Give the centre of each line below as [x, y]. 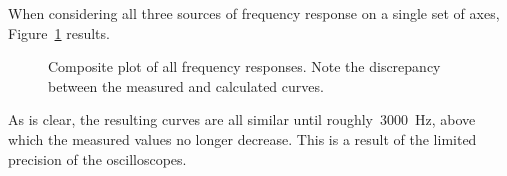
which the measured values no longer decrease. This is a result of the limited [242, 138]
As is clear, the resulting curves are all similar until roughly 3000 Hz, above [242, 119]
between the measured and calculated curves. [186, 85]
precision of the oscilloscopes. [97, 158]
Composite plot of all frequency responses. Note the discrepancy [244, 66]
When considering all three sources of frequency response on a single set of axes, [254, 13]
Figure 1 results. [59, 32]
